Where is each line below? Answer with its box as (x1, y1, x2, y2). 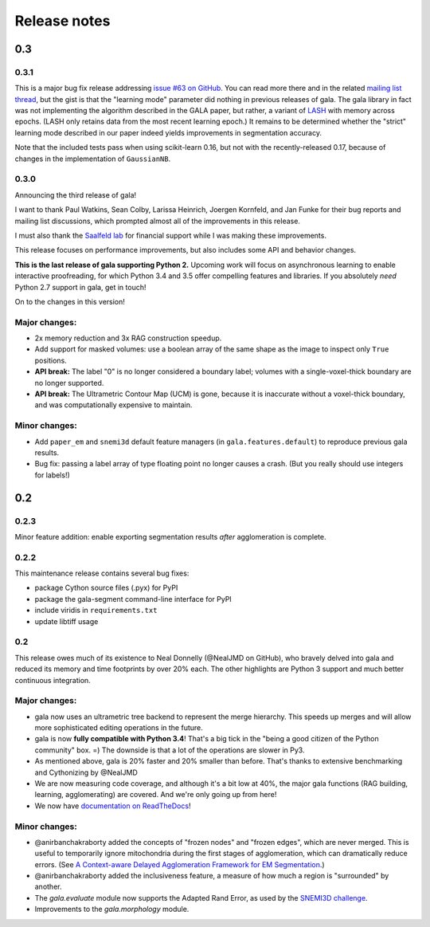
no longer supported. (34, 378, 104, 387)
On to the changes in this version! (14, 297, 125, 306)
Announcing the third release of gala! (14, 190, 137, 199)
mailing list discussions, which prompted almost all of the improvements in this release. (14, 216, 300, 226)
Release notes (14, 12, 111, 29)
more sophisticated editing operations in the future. (34, 723, 203, 733)
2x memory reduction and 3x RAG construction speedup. (34, 333, 222, 343)
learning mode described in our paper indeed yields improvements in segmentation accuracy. (14, 128, 322, 137)
